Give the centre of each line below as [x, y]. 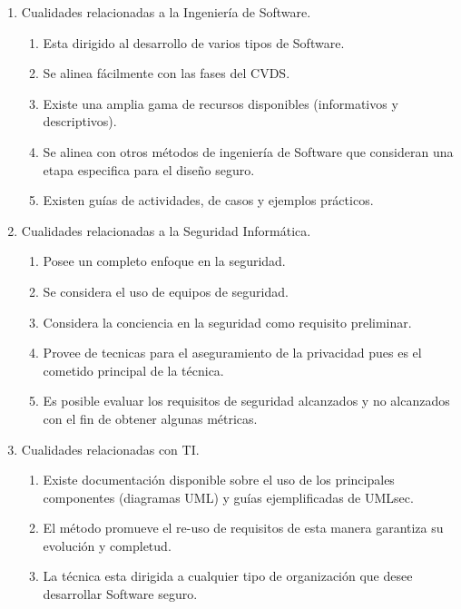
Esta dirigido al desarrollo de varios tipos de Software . [194, 42]
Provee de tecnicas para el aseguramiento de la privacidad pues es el [232, 353]
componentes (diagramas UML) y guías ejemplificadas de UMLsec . [228, 497]
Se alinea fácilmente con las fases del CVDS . [167, 73]
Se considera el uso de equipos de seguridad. [166, 291]
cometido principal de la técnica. [133, 370]
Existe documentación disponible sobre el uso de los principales [219, 480]
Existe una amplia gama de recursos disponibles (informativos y [221, 103]
